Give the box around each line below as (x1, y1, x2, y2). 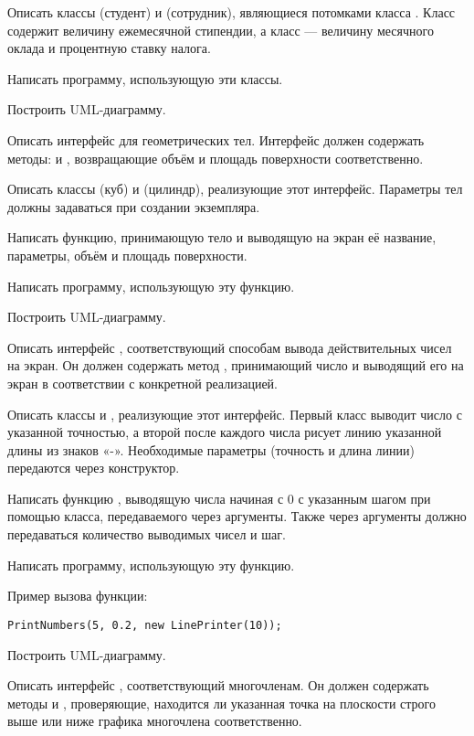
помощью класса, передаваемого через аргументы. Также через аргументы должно (7, 507, 467, 526)
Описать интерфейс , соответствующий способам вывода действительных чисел (7, 337, 452, 357)
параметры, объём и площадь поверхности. (7, 245, 248, 264)
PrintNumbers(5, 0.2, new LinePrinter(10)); (7, 618, 282, 632)
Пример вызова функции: (7, 586, 148, 605)
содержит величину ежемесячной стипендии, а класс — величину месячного (7, 20, 434, 39)
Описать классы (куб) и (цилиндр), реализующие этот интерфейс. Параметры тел (7, 179, 463, 198)
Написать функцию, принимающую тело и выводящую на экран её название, (7, 228, 437, 247)
